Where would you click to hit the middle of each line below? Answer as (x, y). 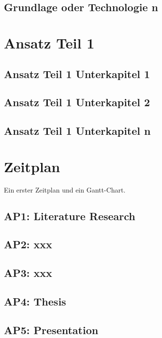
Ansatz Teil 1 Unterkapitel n (77, 131)
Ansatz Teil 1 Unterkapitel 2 (77, 102)
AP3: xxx (28, 273)
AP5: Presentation (51, 330)
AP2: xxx (28, 244)
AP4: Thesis (35, 301)
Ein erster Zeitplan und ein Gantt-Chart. (65, 189)
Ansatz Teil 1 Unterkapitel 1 (77, 73)
